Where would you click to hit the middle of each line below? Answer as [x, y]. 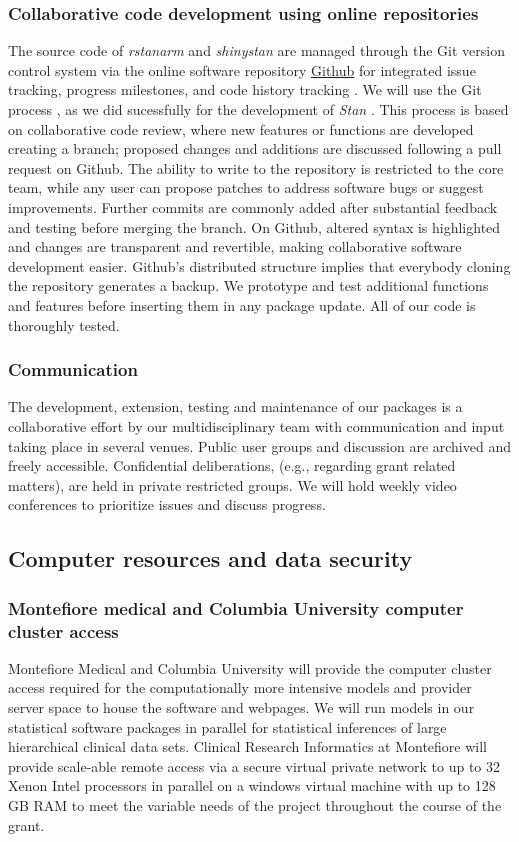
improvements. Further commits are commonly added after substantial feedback [253, 206]
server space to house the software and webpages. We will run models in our [241, 707]
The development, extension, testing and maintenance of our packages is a [235, 406]
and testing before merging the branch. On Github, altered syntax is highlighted [254, 226]
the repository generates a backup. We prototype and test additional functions [248, 285]
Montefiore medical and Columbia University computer [236, 607]
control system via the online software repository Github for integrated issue [242, 69]
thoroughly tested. [64, 324]
